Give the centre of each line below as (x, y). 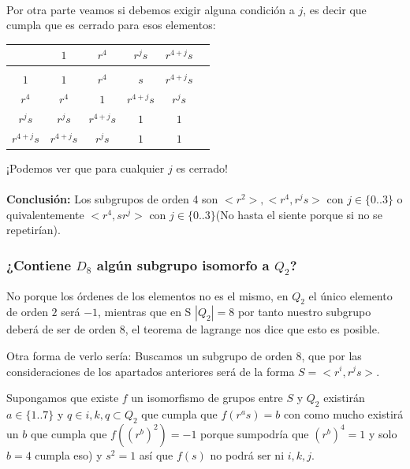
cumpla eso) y (69, 454)
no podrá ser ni (247, 454)
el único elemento (350, 295)
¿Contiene (39, 264)
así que (156, 454)
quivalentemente (45, 214)
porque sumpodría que (255, 433)
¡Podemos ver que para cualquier (86, 168)
